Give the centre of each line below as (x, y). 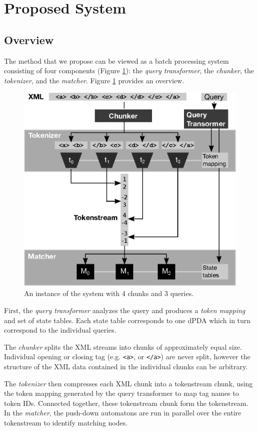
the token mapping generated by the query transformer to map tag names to (121, 393)
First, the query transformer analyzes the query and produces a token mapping (125, 310)
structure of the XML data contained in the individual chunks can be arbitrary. (126, 367)
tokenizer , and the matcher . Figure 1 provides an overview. (94, 80)
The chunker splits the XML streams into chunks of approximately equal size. (123, 346)
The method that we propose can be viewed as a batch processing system (116, 60)
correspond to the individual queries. (60, 330)
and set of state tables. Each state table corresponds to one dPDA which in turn (127, 320)
